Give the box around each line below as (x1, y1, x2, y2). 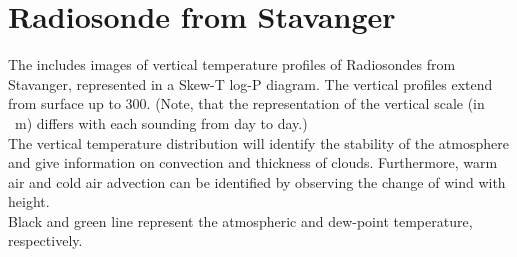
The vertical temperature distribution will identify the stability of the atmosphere (8, 132, 509, 153)
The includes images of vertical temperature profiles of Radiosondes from (8, 54, 456, 75)
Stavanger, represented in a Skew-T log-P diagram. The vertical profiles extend (8, 73, 493, 94)
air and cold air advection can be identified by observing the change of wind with (8, 171, 506, 192)
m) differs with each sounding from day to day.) (14, 112, 308, 133)
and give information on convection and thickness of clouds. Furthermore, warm (8, 152, 498, 173)
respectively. (8, 230, 83, 251)
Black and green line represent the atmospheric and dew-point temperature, (8, 210, 473, 231)
